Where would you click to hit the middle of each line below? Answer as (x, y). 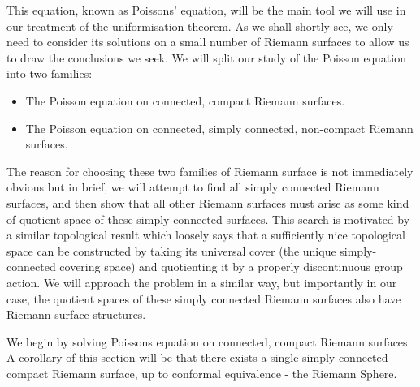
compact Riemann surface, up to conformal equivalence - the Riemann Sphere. (202, 373)
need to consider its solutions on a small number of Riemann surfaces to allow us (208, 42)
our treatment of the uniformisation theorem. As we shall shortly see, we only (200, 26)
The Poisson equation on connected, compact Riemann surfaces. (185, 100)
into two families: (50, 73)
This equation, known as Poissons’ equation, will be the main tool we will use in (206, 10)
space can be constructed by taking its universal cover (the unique (171, 250)
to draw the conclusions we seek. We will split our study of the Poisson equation (206, 57)
